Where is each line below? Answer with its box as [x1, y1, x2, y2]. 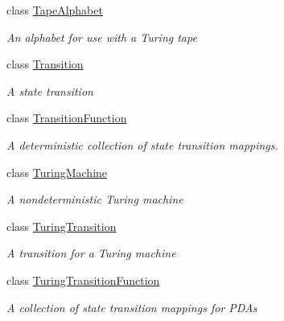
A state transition [6, 82, 93, 99]
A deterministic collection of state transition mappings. [6, 136, 278, 153]
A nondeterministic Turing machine [6, 191, 183, 208]
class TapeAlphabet [6, 2, 103, 18]
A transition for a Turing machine [6, 245, 176, 261]
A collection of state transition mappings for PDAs [6, 298, 257, 315]
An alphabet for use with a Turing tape [6, 28, 197, 45]
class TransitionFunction [6, 109, 127, 126]
